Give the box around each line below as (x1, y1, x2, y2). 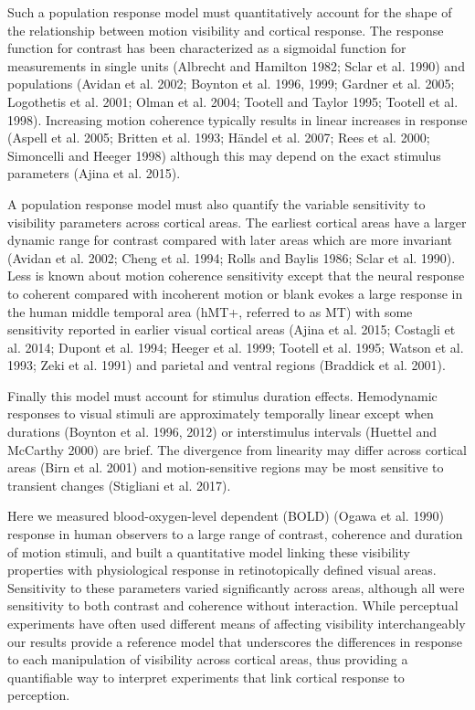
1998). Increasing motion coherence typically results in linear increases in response (7, 110, 468, 129)
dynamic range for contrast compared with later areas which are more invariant (7, 230, 452, 249)
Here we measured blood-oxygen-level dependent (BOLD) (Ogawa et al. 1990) (7, 506, 444, 525)
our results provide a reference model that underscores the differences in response (7, 631, 462, 651)
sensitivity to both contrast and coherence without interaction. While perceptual (7, 596, 459, 615)
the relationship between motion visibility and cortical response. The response (7, 20, 444, 39)
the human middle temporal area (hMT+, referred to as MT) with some (7, 302, 413, 321)
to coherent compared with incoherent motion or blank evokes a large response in (7, 283, 463, 302)
